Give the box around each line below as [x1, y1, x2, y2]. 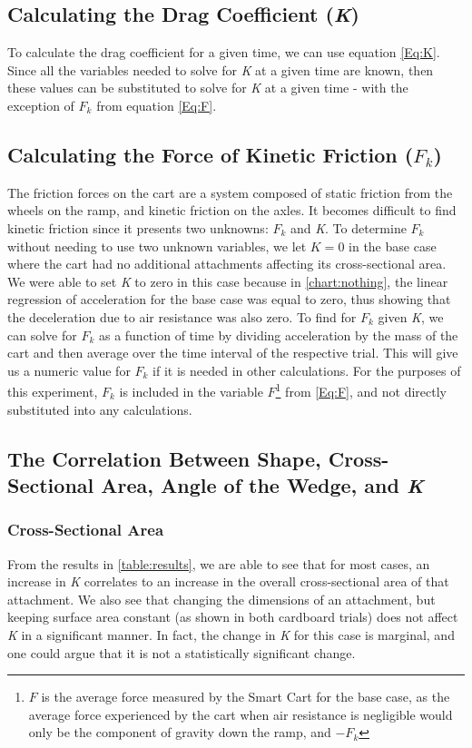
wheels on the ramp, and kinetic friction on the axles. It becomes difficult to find [7, 201, 457, 220]
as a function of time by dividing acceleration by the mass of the [98, 325, 458, 344]
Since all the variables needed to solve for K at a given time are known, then [7, 60, 434, 79]
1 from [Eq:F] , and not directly [275, 379, 447, 400]
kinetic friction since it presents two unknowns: [7, 218, 269, 237]
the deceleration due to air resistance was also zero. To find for [7, 307, 357, 326]
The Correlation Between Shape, [7, 444, 321, 472]
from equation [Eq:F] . [96, 95, 217, 114]
